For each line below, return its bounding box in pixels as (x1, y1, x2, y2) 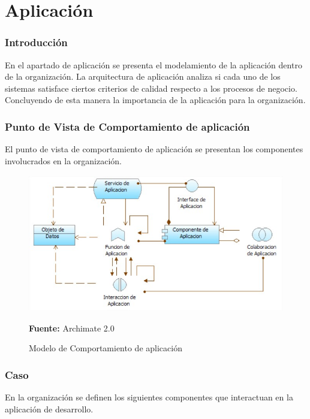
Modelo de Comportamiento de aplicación (29, 342, 182, 354)
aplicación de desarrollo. (5, 402, 94, 415)
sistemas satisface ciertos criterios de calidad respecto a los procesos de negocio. (5, 82, 297, 94)
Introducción (5, 35, 68, 50)
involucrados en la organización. (5, 154, 122, 167)
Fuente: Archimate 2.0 (29, 321, 115, 334)
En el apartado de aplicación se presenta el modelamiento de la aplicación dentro (5, 58, 302, 71)
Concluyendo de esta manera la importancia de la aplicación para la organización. (5, 94, 306, 106)
